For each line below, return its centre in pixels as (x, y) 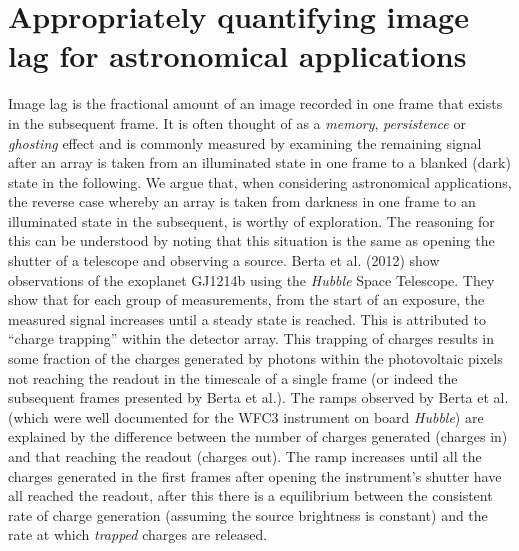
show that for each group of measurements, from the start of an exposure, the (246, 299)
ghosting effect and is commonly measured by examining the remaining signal (245, 142)
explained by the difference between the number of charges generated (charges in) (258, 436)
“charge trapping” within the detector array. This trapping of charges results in (251, 338)
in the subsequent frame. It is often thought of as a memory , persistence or (237, 122)
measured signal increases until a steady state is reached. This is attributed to (247, 318)
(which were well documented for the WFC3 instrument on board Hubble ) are (246, 416)
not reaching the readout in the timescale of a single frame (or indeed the (233, 377)
